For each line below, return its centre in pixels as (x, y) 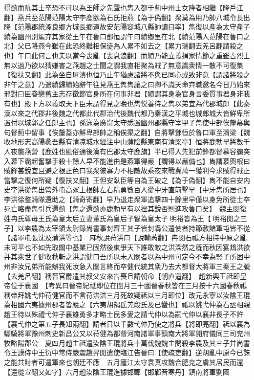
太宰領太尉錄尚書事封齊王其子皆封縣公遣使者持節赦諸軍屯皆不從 (147, 228)
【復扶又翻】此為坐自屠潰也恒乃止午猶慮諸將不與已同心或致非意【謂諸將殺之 (127, 75)
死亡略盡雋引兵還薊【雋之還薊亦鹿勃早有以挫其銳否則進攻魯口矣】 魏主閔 (122, 209)
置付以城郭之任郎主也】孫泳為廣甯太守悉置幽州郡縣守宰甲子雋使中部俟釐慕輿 (127, 123)
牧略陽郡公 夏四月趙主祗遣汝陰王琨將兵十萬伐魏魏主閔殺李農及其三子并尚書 (127, 343)
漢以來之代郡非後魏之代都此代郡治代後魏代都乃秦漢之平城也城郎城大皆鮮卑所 (127, 113)
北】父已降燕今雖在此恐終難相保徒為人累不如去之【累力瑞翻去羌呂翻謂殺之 (124, 46)
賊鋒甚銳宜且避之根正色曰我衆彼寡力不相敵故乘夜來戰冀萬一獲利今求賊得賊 (124, 170)
